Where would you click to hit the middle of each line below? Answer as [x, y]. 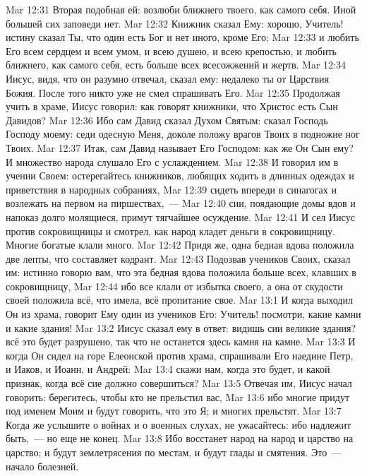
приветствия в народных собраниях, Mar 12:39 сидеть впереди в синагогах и [171, 189]
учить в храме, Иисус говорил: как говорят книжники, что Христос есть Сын [172, 106]
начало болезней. [42, 466]
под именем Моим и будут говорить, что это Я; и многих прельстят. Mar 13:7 [174, 411]
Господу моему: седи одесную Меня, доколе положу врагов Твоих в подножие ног [183, 134]
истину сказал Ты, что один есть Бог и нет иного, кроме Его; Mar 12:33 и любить [182, 37]
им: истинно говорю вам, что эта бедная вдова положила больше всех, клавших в [181, 272]
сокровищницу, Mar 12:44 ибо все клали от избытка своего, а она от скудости [174, 286]
